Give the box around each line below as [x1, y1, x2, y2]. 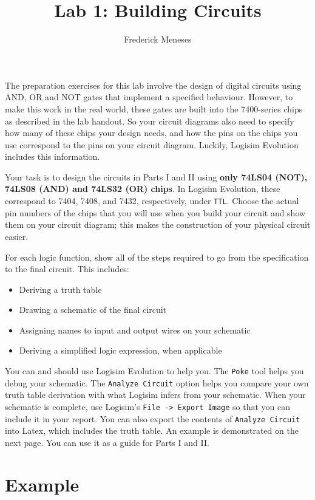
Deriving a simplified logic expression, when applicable [19, 344, 222, 357]
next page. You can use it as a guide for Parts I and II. [5, 436, 209, 448]
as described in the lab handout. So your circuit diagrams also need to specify [5, 114, 294, 127]
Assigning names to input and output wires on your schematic [19, 323, 251, 336]
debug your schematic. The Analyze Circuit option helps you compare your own [5, 376, 309, 389]
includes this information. [5, 150, 100, 163]
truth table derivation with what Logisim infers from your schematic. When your [5, 388, 306, 401]
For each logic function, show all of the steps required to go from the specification [5, 250, 309, 263]
